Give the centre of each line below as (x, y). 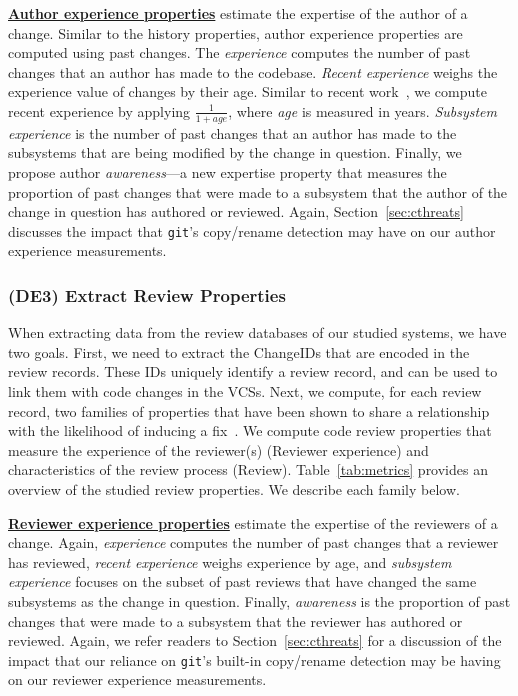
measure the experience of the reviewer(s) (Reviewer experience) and (218, 449)
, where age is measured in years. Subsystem (363, 110)
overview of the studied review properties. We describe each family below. (234, 488)
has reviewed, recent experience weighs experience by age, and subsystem (230, 561)
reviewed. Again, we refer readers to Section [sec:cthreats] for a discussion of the (255, 640)
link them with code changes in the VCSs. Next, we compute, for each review (245, 391)
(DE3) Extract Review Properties (147, 294)
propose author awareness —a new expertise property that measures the (227, 171)
